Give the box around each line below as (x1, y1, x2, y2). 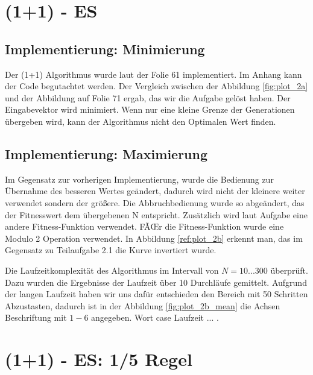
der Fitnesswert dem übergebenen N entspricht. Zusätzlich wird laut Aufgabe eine (5, 208, 308, 221)
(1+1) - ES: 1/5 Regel (5, 347, 192, 371)
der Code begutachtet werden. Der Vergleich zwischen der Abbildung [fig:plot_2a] (5, 80, 308, 92)
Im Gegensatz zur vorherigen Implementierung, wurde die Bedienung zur (5, 172, 274, 185)
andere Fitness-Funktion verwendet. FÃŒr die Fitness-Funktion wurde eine (5, 220, 284, 233)
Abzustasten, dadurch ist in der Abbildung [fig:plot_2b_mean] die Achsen (5, 299, 280, 312)
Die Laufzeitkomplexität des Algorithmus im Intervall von (5, 263, 219, 276)
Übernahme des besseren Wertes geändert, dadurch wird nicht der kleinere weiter (5, 184, 305, 197)
